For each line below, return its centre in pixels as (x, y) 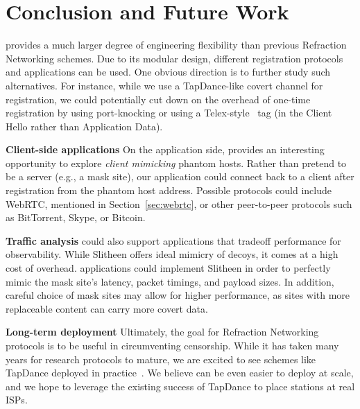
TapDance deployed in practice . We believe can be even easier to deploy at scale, (180, 373)
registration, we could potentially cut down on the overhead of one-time (158, 99)
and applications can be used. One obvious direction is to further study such (168, 72)
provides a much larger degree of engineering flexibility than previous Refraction (176, 45)
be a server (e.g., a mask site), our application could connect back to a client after (180, 176)
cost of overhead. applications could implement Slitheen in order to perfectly (168, 268)
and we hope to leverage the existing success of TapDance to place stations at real (180, 386)
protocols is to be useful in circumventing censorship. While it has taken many (172, 345)
